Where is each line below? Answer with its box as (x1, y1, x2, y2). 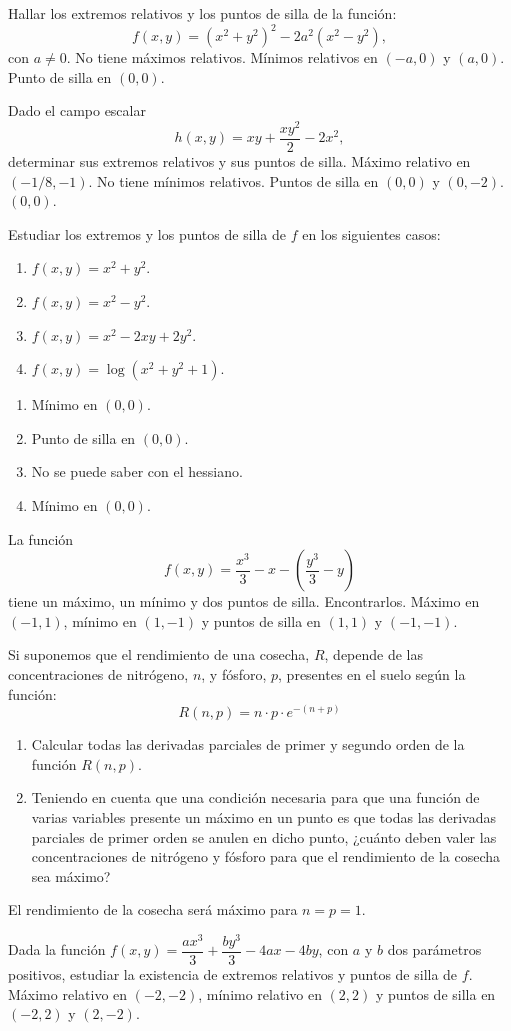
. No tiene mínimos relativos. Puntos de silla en (88, 170, 379, 191)
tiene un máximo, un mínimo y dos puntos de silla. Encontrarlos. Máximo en (8, 591, 480, 612)
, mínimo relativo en (198, 983, 322, 1004)
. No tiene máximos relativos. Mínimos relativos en (66, 47, 378, 68)
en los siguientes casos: (302, 223, 441, 244)
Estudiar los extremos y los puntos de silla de (8, 223, 286, 244)
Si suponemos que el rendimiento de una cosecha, (8, 644, 310, 665)
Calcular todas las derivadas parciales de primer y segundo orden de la (31, 734, 465, 755)
